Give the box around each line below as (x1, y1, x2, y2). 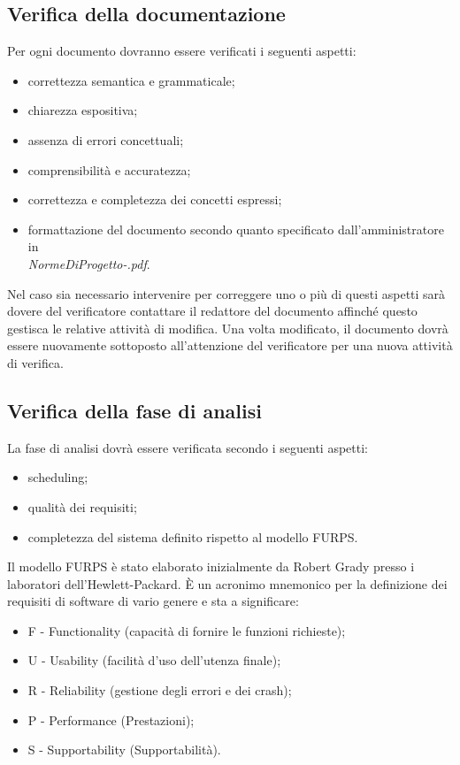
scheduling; (27, 468, 88, 486)
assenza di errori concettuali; (27, 130, 184, 149)
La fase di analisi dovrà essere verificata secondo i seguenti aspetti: (7, 438, 368, 456)
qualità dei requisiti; (27, 497, 137, 516)
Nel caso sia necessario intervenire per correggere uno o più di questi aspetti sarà (7, 284, 446, 302)
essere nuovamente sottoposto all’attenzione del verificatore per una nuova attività (7, 336, 453, 355)
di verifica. (7, 353, 64, 371)
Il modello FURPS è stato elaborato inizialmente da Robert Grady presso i (7, 557, 415, 576)
